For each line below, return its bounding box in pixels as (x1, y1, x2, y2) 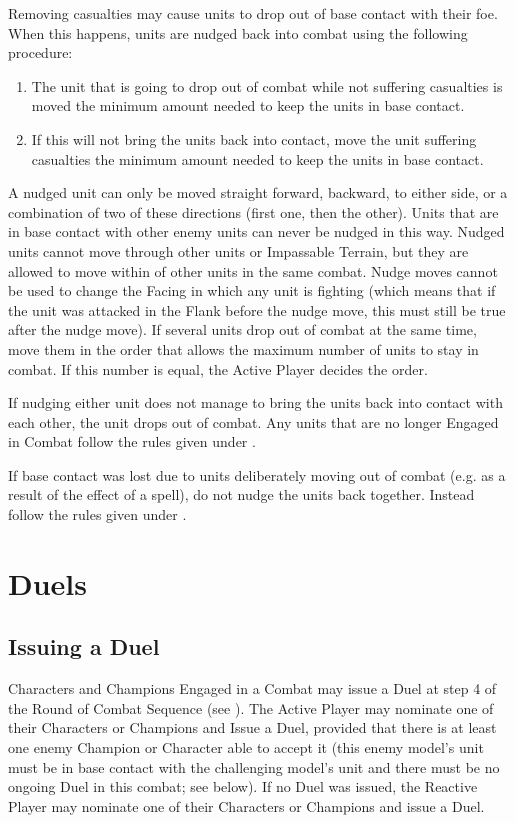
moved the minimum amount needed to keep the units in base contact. (31, 95, 465, 116)
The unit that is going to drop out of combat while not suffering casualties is (31, 75, 503, 96)
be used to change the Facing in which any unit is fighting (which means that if (8, 280, 496, 301)
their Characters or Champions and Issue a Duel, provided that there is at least (8, 717, 497, 738)
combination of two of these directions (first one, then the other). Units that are (8, 201, 499, 222)
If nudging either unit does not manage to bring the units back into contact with (8, 392, 503, 413)
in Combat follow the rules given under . (8, 431, 256, 452)
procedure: (8, 42, 73, 63)
